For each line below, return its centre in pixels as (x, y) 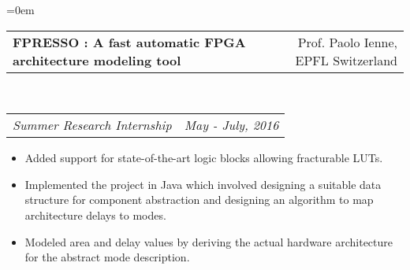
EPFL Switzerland (346, 60)
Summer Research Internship (92, 125)
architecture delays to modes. (95, 215)
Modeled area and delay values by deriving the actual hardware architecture (209, 241)
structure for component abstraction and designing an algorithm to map (199, 200)
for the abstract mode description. (107, 257)
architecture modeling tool (97, 60)
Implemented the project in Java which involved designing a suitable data (203, 184)
